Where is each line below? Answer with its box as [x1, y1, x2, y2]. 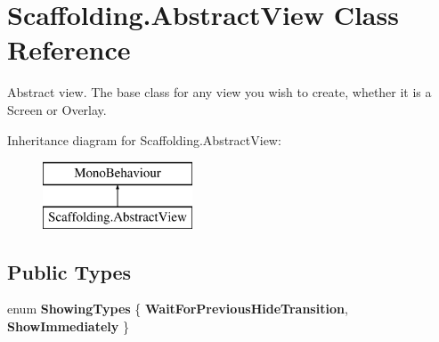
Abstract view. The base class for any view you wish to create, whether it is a [7, 83, 432, 102]
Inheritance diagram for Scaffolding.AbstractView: [7, 130, 281, 149]
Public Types [7, 257, 132, 285]
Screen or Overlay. [7, 100, 107, 118]
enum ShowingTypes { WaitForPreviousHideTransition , [7, 299, 348, 318]
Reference [7, 31, 131, 68]
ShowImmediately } [7, 317, 129, 336]
